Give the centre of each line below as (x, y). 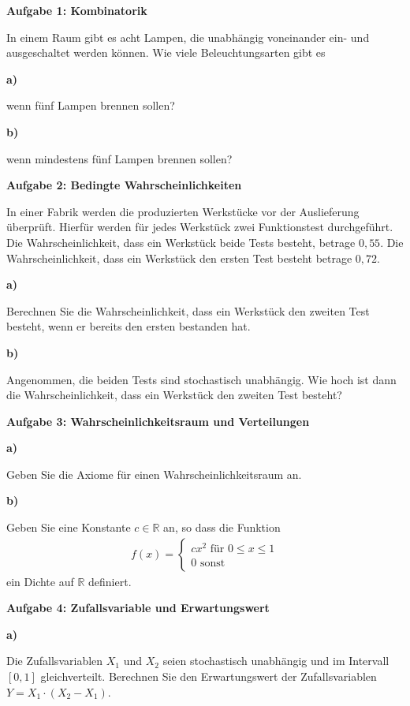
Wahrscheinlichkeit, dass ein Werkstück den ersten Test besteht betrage (179, 258)
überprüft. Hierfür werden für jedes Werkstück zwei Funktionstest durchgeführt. (200, 227)
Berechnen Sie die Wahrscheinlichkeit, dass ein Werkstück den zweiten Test (188, 310)
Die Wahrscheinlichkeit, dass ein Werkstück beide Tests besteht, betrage (181, 242)
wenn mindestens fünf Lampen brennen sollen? (119, 158)
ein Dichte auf (40, 581)
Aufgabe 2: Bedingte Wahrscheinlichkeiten (124, 185)
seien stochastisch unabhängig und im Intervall (276, 661)
